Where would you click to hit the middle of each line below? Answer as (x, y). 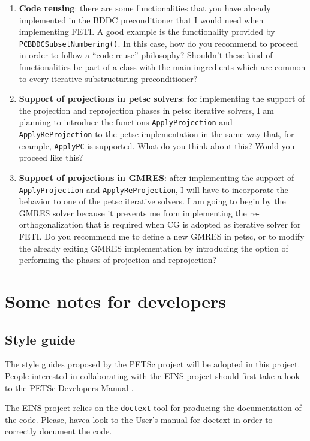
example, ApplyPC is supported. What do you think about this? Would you (157, 145)
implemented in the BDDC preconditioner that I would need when (141, 19)
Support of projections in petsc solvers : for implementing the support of (162, 99)
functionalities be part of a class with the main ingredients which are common (162, 67)
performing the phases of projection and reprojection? (118, 260)
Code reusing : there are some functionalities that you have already (145, 8)
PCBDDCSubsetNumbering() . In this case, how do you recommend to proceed (159, 43)
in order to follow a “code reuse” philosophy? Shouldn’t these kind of (146, 55)
